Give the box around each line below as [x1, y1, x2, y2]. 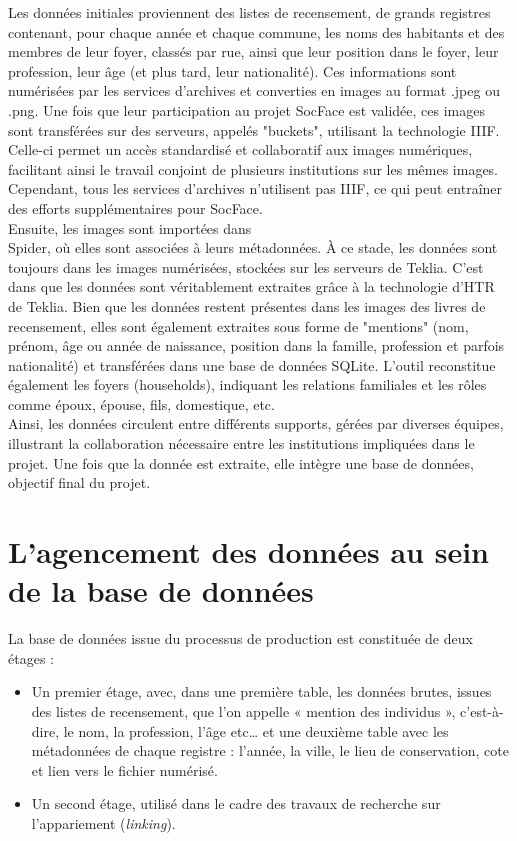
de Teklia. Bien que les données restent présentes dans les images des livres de [8, 295, 486, 316]
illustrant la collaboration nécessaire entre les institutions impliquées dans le [8, 433, 475, 454]
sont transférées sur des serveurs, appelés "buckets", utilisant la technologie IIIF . [8, 119, 500, 140]
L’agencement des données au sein [8, 531, 489, 572]
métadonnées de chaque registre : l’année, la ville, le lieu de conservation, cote [31, 740, 509, 761]
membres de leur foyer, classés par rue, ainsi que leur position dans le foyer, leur [8, 41, 499, 62]
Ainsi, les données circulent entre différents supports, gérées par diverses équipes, [8, 413, 504, 434]
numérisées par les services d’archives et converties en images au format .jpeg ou [8, 80, 500, 101]
